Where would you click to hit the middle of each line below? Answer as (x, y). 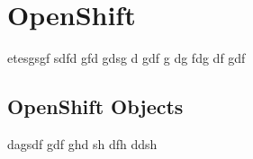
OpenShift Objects (95, 106)
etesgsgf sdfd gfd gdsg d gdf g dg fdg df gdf (126, 58)
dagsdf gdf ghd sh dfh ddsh (82, 143)
